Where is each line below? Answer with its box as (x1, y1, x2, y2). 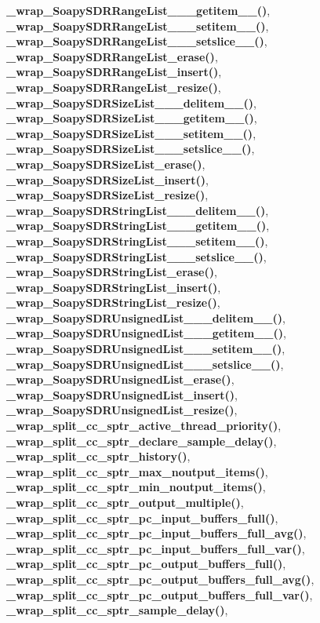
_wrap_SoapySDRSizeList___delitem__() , (6, 94, 256, 111)
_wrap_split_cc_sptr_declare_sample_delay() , (6, 432, 277, 449)
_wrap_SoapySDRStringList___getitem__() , (6, 217, 270, 234)
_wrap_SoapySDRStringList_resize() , (6, 294, 220, 311)
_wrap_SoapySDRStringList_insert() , (6, 279, 221, 295)
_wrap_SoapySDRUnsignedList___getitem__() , (6, 325, 286, 341)
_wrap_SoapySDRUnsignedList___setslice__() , (6, 355, 284, 372)
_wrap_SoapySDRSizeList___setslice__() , (6, 140, 255, 157)
